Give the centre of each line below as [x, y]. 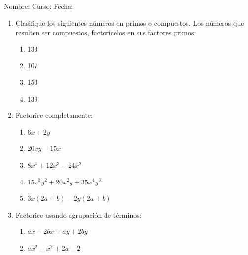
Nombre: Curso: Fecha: [38, 6]
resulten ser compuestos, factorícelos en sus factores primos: [106, 32]
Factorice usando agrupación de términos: [78, 214]
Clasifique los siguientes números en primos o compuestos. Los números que [130, 22]
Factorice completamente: [54, 115]
